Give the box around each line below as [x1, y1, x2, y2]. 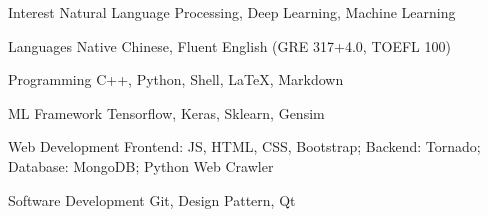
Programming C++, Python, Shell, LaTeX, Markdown [8, 69, 344, 90]
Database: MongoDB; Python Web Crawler [8, 155, 274, 176]
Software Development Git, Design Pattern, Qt [8, 189, 296, 210]
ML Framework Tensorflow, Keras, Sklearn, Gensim [8, 102, 325, 123]
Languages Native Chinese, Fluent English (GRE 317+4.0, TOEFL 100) [8, 35, 451, 56]
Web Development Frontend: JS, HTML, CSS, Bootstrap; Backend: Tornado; [8, 136, 481, 157]
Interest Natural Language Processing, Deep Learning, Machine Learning [8, 2, 456, 22]
